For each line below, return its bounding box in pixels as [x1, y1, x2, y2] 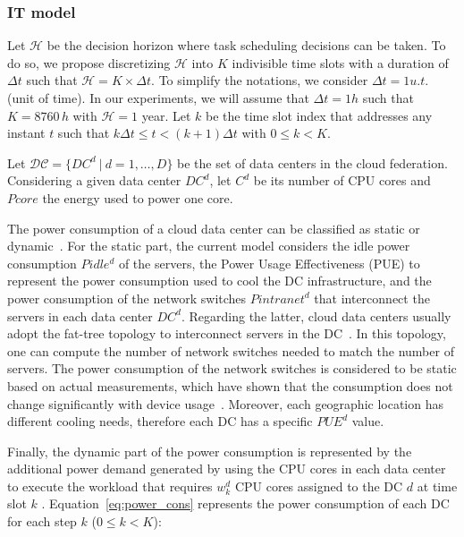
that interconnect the [314, 288, 430, 307]
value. [351, 412, 384, 430]
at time [417, 476, 458, 495]
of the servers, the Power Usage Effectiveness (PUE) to [118, 253, 420, 272]
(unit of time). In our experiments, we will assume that [7, 89, 309, 107]
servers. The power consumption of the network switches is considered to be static [7, 359, 457, 378]
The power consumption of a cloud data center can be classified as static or [7, 218, 420, 237]
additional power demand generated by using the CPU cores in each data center [7, 459, 446, 478]
